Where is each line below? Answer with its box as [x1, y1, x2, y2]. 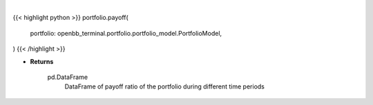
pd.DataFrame [47, 73, 88, 81]
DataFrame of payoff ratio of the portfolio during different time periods [64, 82, 265, 91]
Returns [30, 57, 54, 65]
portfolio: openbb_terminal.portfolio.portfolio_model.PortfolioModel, [30, 29, 222, 37]
